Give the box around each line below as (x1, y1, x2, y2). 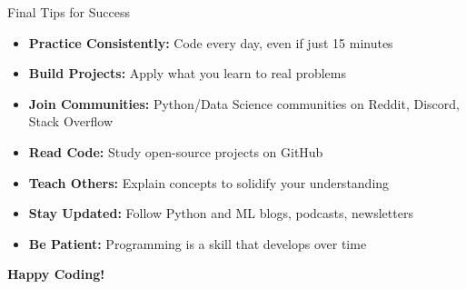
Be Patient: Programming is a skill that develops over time (28, 234, 367, 253)
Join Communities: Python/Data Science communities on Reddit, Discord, (28, 94, 460, 113)
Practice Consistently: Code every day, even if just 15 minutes (28, 33, 393, 52)
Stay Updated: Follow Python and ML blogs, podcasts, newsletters (28, 204, 413, 223)
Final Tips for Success (7, 3, 131, 21)
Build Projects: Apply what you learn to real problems (28, 64, 346, 83)
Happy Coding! (7, 264, 105, 284)
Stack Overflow (28, 112, 114, 131)
